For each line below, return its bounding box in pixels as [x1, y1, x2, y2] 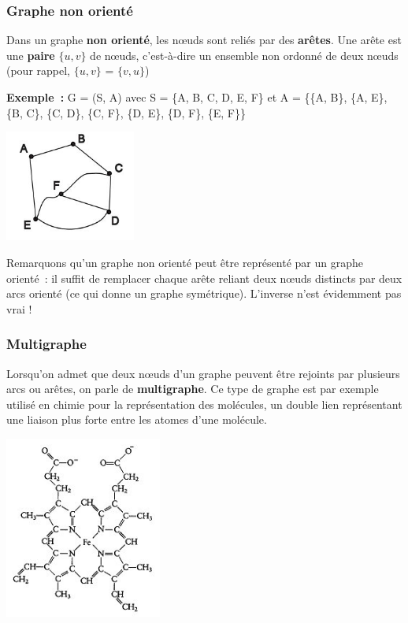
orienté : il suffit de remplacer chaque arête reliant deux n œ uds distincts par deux [6, 269, 402, 286]
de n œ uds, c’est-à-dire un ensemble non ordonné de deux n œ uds [90, 46, 399, 63]
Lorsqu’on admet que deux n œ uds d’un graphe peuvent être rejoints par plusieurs [6, 365, 400, 381]
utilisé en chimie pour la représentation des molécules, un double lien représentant [6, 395, 402, 412]
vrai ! [6, 300, 32, 317]
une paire [6, 46, 55, 63]
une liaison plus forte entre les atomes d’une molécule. [6, 411, 267, 428]
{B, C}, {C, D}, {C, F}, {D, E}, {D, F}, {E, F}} [6, 104, 246, 121]
